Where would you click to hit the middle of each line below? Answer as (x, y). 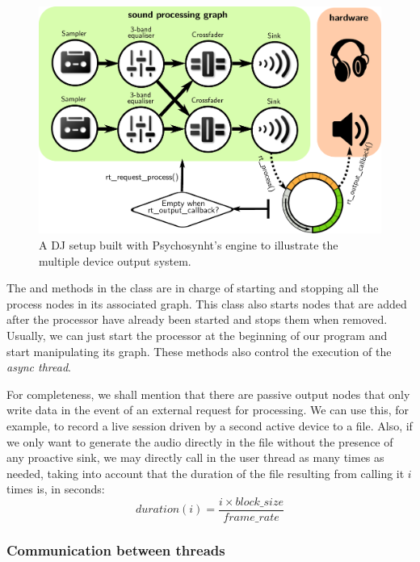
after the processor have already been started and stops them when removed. (197, 319)
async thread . (39, 367)
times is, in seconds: (56, 489)
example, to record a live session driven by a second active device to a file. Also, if (210, 425)
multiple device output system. (115, 260)
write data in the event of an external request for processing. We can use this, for (208, 410)
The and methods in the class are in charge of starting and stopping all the (193, 288)
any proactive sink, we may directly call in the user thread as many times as (195, 457)
